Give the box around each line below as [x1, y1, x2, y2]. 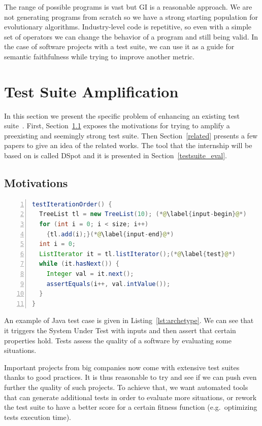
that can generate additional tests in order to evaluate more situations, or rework [4, 392, 257, 402]
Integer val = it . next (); [46, 270, 134, 278]
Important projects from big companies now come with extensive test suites [4, 362, 240, 372]
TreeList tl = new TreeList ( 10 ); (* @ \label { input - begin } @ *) [39, 210, 247, 218]
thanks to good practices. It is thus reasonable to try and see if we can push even [4, 372, 257, 382]
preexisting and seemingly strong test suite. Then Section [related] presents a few [4, 130, 258, 140]
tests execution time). [4, 411, 71, 422]
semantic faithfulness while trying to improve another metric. [4, 51, 194, 61]
